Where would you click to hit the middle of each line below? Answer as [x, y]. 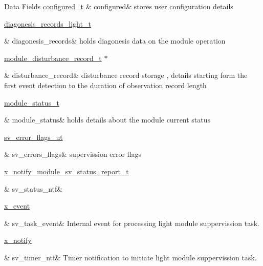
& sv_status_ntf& [34, 188]
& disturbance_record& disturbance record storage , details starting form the [126, 75]
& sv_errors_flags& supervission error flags [73, 154]
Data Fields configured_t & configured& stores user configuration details [119, 6]
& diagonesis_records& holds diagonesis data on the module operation [115, 41]
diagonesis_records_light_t [48, 23]
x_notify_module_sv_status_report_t [67, 171]
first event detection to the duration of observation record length [105, 85]
